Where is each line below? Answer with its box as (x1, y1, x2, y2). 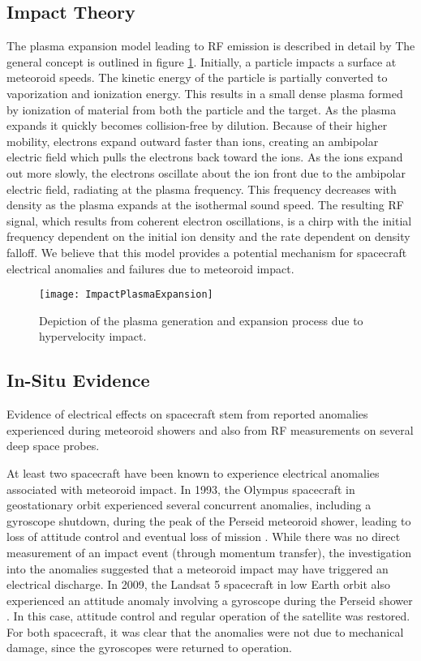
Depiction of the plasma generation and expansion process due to (39, 311, 363, 328)
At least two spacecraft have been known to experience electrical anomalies (6, 464, 380, 481)
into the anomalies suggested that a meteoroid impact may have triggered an (6, 560, 389, 577)
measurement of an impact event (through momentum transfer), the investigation (6, 543, 411, 560)
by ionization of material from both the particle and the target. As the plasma (6, 101, 397, 118)
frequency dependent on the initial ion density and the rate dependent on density (6, 228, 410, 245)
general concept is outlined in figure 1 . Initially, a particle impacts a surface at (6, 53, 397, 70)
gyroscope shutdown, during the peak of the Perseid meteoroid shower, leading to (6, 512, 411, 529)
